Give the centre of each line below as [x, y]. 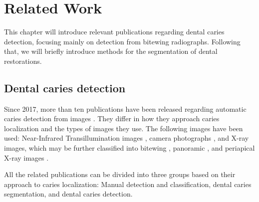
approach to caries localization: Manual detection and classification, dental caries [128, 184]
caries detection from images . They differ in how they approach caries [112, 118]
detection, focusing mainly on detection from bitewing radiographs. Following [122, 41]
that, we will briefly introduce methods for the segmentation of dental [111, 51]
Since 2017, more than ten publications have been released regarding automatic [125, 108]
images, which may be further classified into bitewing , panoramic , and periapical [129, 148]
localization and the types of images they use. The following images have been [124, 128]
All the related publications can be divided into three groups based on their [120, 174]
